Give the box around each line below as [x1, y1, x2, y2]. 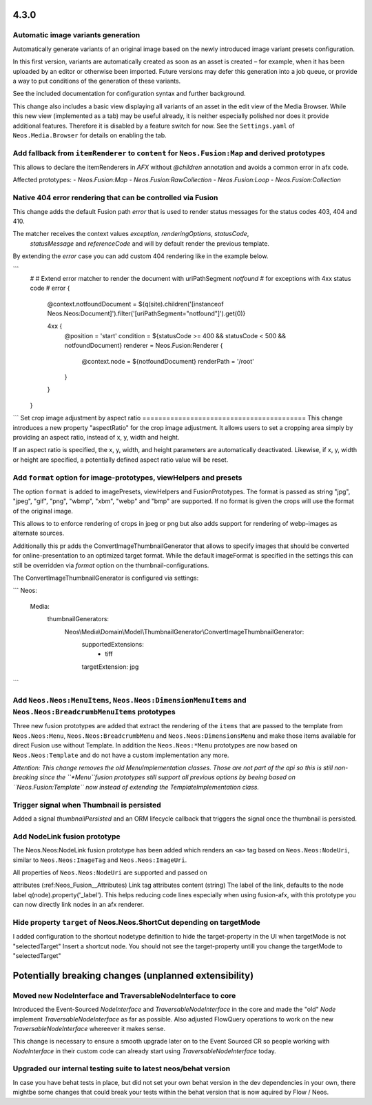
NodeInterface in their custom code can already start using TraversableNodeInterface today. [12, 1046, 276, 1055]
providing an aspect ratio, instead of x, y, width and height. [12, 433, 180, 441]
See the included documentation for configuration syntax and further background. [12, 90, 246, 98]
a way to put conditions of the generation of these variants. [12, 77, 181, 85]
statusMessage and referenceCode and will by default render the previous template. [30, 239, 270, 248]
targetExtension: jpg [81, 663, 139, 671]
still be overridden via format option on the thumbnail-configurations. [12, 561, 209, 569]
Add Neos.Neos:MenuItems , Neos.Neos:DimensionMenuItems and [12, 695, 247, 705]
